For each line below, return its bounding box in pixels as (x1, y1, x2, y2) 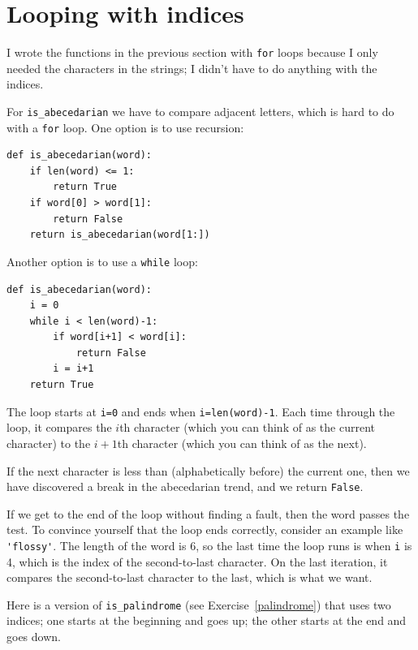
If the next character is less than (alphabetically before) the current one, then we (6, 462, 410, 479)
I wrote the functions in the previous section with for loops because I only (6, 44, 378, 61)
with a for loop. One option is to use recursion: (6, 118, 244, 136)
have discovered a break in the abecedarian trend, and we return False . (6, 478, 364, 495)
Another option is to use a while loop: (6, 252, 198, 269)
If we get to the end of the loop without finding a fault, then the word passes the (6, 505, 410, 522)
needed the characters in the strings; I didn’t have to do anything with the (6, 59, 377, 76)
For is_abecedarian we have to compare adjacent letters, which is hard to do (6, 102, 394, 119)
